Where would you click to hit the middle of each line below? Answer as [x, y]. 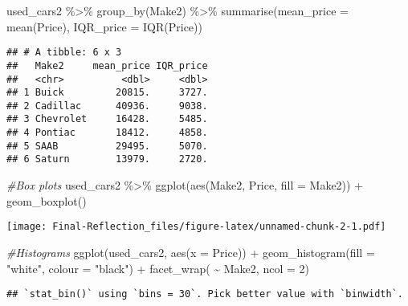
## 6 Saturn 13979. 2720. [107, 159]
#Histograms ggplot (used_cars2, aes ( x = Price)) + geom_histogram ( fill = [191, 252]
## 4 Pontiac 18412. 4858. [107, 133]
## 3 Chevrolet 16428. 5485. [107, 119]
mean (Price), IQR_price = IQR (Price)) [104, 26]
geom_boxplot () [47, 200]
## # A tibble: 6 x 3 [64, 53]
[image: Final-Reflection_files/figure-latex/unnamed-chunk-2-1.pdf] [196, 227]
